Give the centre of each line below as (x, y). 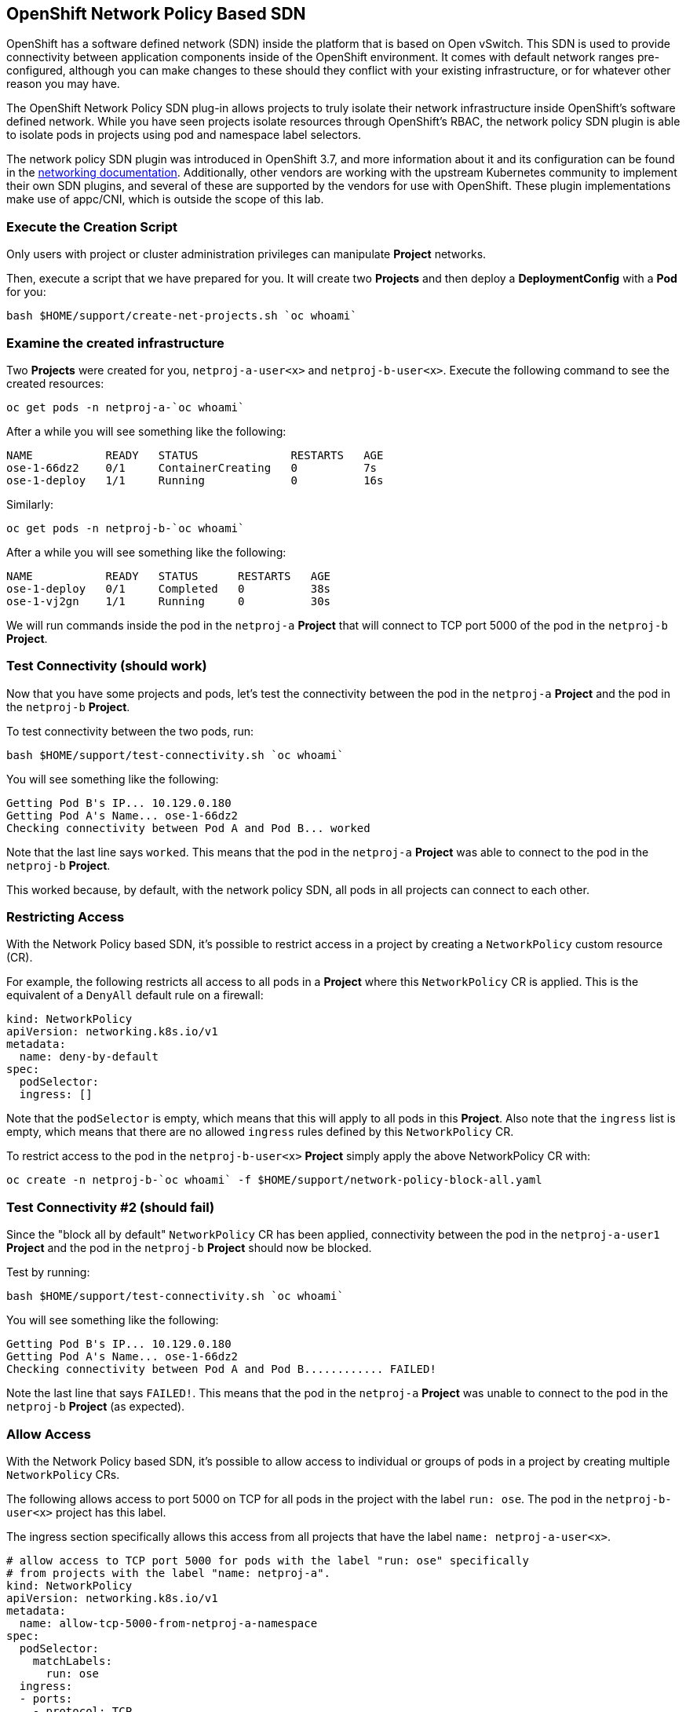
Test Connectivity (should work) (107, 666)
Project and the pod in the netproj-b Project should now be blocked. (189, 1248)
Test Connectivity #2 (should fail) (111, 1207)
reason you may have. (63, 84)
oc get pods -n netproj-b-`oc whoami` (126, 528)
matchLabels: (72, 1661)
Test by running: (48, 1272)
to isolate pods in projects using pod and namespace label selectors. (184, 135)
